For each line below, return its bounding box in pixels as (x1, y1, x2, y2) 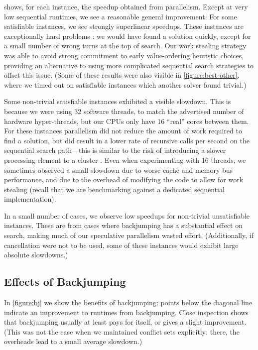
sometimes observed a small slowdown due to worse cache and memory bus (4, 164, 233, 175)
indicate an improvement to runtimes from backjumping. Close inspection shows (4, 307, 249, 317)
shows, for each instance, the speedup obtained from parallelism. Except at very (4, 1, 248, 11)
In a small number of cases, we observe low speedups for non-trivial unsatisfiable (4, 210, 250, 221)
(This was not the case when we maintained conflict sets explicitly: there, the (4, 326, 240, 337)
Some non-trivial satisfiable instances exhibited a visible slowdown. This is (4, 96, 231, 107)
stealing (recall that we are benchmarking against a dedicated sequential (4, 184, 225, 194)
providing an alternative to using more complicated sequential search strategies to (4, 60, 254, 70)
